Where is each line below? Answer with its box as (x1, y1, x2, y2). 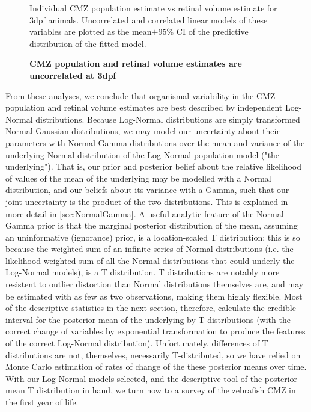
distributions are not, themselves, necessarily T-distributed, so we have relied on (5, 348, 301, 361)
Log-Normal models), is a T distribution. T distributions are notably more (5, 266, 280, 278)
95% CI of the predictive (158, 25, 249, 38)
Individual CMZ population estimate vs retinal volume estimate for (29, 2, 277, 14)
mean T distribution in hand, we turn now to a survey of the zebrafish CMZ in (5, 384, 296, 396)
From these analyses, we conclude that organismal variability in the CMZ (5, 89, 276, 102)
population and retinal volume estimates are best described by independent (5, 101, 283, 114)
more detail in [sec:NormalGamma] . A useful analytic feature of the (5, 207, 254, 220)
